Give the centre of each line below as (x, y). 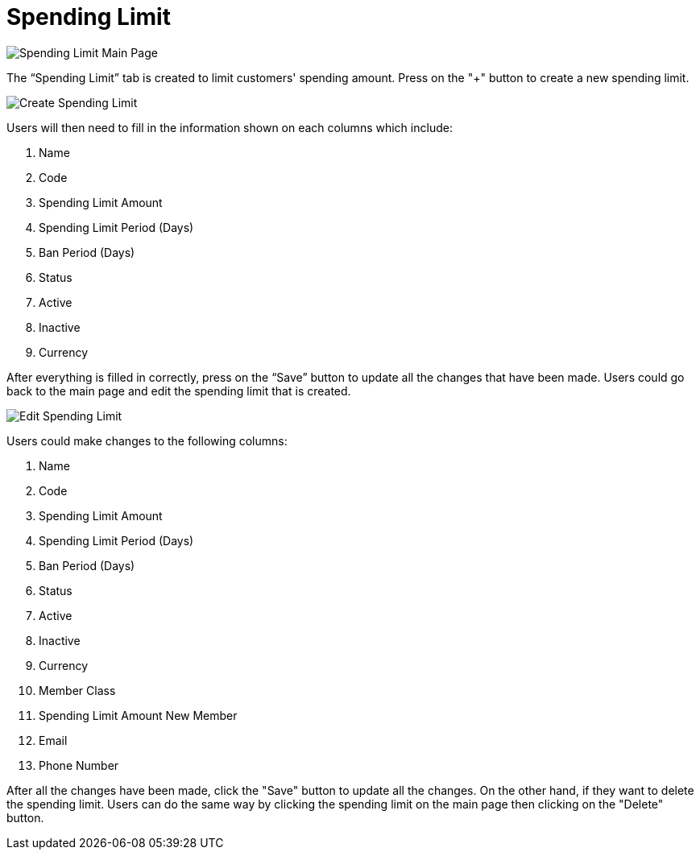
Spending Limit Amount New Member (138, 715)
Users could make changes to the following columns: (147, 440)
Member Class (77, 690)
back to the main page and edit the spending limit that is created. (179, 391)
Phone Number (79, 765)
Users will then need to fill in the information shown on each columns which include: (230, 127)
